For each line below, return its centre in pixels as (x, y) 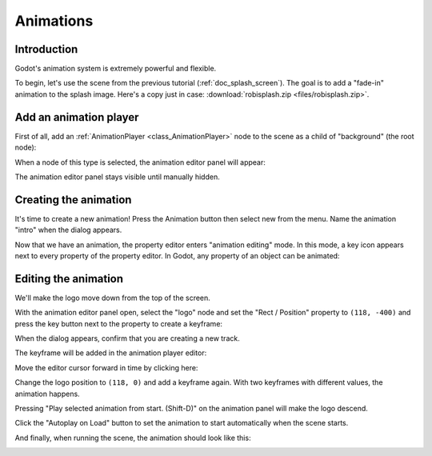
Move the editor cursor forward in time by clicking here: (106, 367)
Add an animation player (77, 117)
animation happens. (47, 394)
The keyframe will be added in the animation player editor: (111, 353)
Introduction (46, 49)
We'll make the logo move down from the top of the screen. (113, 298)
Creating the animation (73, 200)
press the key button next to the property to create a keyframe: (119, 323)
